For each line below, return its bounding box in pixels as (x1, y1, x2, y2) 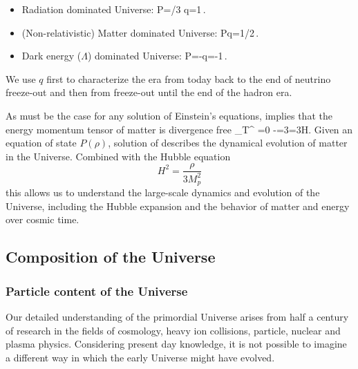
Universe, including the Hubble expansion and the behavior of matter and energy (6, 198, 350, 213)
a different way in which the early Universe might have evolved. (6, 350, 275, 364)
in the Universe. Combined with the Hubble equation (6, 149, 231, 163)
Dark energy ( (21, 48, 82, 63)
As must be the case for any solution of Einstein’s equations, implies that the (6, 108, 332, 122)
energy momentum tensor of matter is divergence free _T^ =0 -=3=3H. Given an (6, 122, 353, 136)
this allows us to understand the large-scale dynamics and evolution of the (6, 185, 320, 200)
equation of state (6, 135, 77, 150)
